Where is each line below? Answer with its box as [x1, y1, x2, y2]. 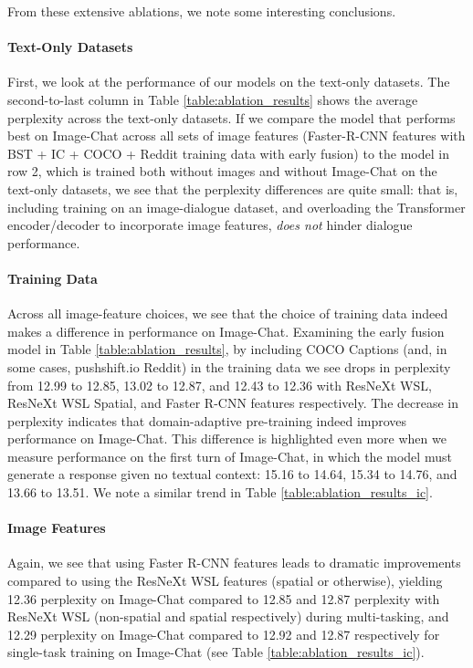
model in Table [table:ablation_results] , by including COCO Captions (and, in [7, 339, 447, 359]
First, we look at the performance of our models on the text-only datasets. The [7, 72, 450, 91]
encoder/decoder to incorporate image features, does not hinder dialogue [7, 215, 413, 235]
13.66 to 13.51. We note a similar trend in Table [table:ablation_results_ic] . [7, 483, 433, 502]
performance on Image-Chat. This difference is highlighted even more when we [7, 429, 447, 448]
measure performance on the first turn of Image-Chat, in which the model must [7, 446, 452, 465]
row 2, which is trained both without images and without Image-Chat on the [7, 162, 437, 181]
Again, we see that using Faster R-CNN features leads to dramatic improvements [7, 553, 461, 572]
